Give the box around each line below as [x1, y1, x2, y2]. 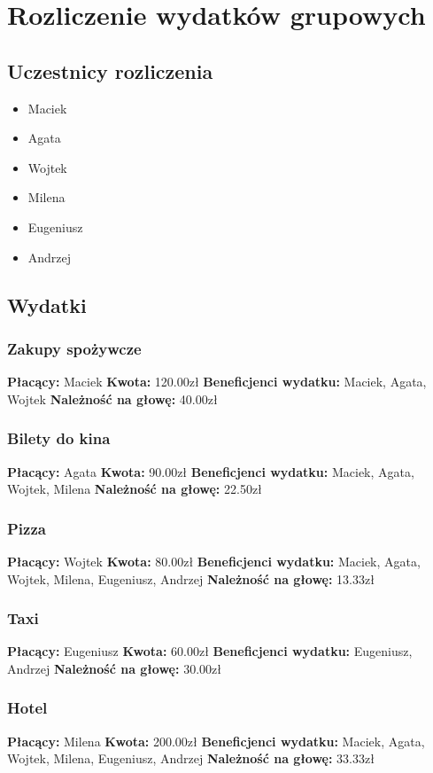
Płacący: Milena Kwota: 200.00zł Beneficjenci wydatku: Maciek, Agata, [7, 731, 425, 750]
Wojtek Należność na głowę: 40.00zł [7, 389, 218, 408]
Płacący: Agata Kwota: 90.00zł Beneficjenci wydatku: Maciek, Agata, [7, 462, 414, 480]
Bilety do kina [7, 427, 111, 449]
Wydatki [7, 291, 87, 318]
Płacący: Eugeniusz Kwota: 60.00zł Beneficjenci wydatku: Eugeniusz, [7, 642, 413, 660]
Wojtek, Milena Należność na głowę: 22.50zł [7, 480, 262, 498]
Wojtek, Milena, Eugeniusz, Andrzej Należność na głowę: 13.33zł [7, 569, 375, 588]
